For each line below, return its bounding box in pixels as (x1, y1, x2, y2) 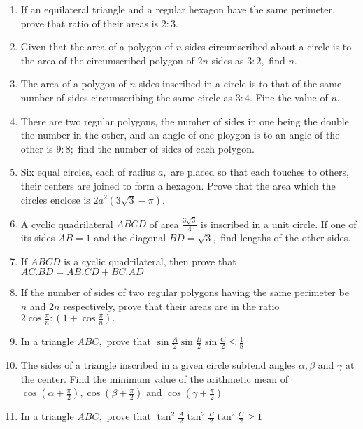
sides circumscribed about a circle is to (185, 39, 352, 54)
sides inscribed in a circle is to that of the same (138, 76, 342, 91)
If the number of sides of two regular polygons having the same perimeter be (20, 285, 349, 300)
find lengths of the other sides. (220, 230, 351, 245)
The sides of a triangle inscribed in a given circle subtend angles (20, 358, 296, 372)
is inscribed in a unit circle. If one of (200, 216, 357, 231)
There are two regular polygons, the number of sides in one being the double (20, 113, 349, 128)
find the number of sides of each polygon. (78, 141, 255, 155)
